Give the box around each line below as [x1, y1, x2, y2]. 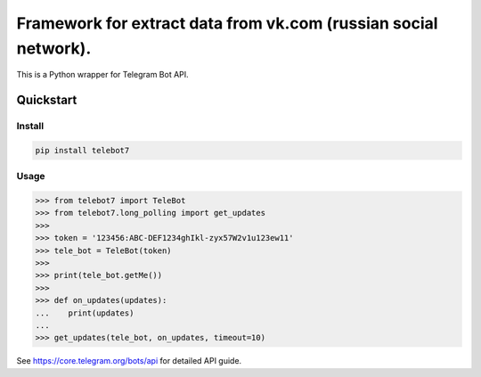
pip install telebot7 [35, 145, 130, 155]
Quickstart [16, 93, 77, 108]
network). [16, 38, 92, 58]
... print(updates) [35, 307, 135, 318]
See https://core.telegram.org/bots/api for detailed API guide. [16, 356, 242, 366]
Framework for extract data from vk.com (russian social [16, 13, 438, 33]
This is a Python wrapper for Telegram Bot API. [16, 70, 189, 80]
